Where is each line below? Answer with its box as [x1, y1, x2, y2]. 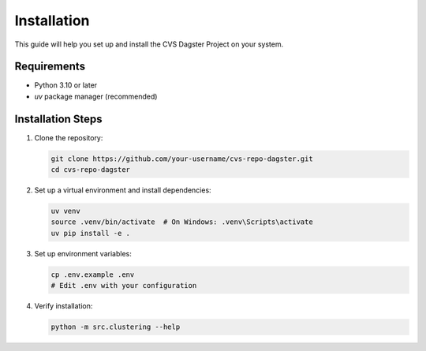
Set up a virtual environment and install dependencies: [34, 185, 212, 195]
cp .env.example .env [50, 270, 135, 279]
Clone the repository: [34, 133, 103, 142]
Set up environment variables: [34, 248, 132, 258]
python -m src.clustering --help [50, 323, 181, 331]
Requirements [14, 60, 86, 73]
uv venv [50, 207, 80, 216]
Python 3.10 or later [34, 80, 98, 90]
